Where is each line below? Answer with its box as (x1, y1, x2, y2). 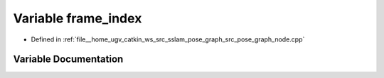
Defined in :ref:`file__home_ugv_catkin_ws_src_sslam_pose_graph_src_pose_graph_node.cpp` (31, 35, 305, 44)
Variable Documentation (13, 53, 124, 65)
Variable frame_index (13, 11, 142, 26)
